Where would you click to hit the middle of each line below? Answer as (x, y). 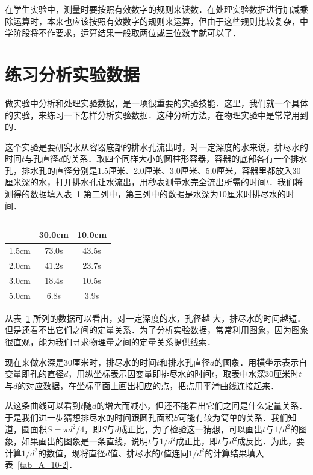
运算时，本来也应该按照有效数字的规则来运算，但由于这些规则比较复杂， (156, 21)
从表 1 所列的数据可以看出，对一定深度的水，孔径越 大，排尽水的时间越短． (155, 318)
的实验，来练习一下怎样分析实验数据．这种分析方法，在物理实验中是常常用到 (156, 115)
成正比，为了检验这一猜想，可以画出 (191, 429)
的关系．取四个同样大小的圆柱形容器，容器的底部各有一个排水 (185, 158)
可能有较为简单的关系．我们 (233, 417)
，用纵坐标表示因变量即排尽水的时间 (140, 374)
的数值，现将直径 (71, 452)
